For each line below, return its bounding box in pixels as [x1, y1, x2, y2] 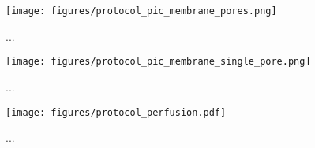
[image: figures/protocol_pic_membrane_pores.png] [6, 6, 277, 17]
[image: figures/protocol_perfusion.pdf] [6, 106, 227, 118]
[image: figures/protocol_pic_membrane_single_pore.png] [6, 56, 311, 68]
